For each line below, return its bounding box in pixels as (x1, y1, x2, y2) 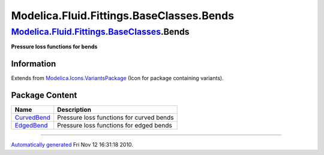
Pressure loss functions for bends (11, 43, 98, 50)
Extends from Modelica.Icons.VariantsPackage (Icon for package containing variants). (11, 75, 224, 82)
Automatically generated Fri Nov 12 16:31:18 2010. (11, 141, 133, 148)
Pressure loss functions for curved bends (57, 114, 174, 122)
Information (11, 59, 56, 69)
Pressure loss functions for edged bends (57, 121, 172, 130)
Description (57, 105, 91, 114)
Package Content (11, 90, 77, 101)
